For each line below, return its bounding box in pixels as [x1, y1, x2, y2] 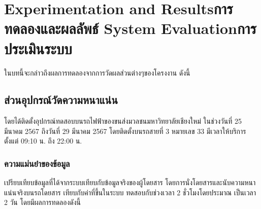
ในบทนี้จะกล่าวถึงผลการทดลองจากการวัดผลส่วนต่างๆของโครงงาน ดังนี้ [4, 67, 190, 78]
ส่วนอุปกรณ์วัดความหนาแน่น [4, 92, 118, 108]
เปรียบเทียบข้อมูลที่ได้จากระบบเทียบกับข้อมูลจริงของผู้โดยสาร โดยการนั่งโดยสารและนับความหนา [4, 177, 256, 188]
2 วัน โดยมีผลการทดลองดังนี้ [4, 197, 81, 207]
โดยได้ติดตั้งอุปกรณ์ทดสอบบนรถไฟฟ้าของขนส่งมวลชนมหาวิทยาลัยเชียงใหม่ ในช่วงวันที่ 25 [4, 116, 242, 126]
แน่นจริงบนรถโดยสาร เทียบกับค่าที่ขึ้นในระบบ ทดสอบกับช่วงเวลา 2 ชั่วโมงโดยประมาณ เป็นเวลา [4, 187, 256, 197]
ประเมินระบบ [4, 38, 72, 58]
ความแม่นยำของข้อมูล [4, 157, 70, 169]
